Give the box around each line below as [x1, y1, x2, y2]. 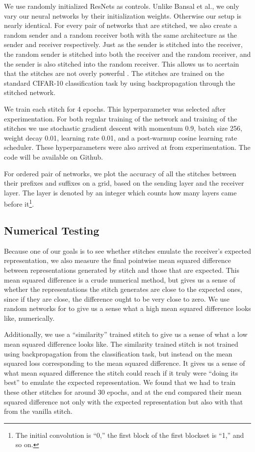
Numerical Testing [4, 222, 100, 238]
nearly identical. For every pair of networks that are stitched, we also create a [4, 20, 237, 30]
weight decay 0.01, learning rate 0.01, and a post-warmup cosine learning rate [4, 132, 237, 143]
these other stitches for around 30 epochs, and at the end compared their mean [4, 387, 242, 397]
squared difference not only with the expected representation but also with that [4, 396, 243, 406]
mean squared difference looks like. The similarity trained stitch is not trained [4, 339, 238, 349]
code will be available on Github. [4, 151, 103, 162]
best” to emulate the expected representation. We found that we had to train [4, 377, 236, 387]
